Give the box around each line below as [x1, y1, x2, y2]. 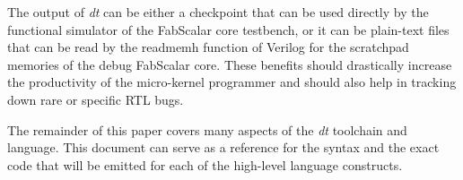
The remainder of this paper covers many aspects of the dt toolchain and [7, 120, 407, 139]
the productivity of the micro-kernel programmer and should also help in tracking [7, 73, 457, 91]
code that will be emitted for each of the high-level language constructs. [7, 155, 403, 174]
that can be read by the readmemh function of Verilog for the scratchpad [7, 38, 409, 56]
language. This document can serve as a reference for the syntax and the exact [7, 138, 440, 157]
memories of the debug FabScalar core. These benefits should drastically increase [7, 55, 452, 73]
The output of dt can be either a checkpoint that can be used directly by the [7, 3, 429, 21]
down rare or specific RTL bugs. [7, 90, 184, 108]
